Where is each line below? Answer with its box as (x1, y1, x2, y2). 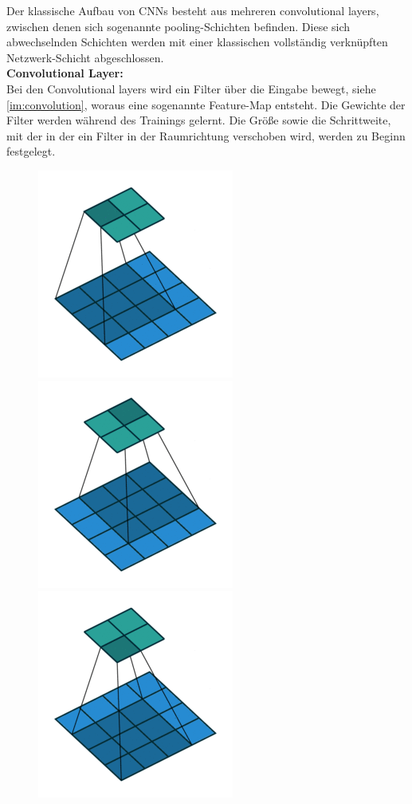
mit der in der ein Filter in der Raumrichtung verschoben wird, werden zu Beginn (6, 127, 406, 144)
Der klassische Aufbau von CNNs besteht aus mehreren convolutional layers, (6, 2, 379, 18)
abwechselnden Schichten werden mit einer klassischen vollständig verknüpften (6, 33, 388, 50)
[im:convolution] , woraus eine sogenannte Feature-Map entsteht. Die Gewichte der (6, 96, 406, 112)
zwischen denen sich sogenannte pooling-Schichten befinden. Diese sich (6, 18, 351, 34)
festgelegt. (6, 143, 56, 160)
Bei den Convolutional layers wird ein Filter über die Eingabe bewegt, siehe (6, 80, 376, 97)
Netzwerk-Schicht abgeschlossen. (6, 49, 164, 65)
